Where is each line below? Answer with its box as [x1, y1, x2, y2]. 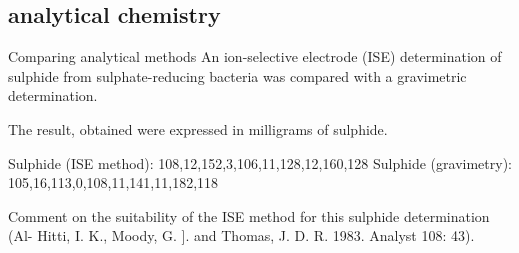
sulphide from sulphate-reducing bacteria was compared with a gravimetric [8, 65, 467, 86]
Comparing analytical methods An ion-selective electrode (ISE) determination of [8, 46, 502, 67]
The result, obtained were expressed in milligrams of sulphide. [8, 118, 388, 139]
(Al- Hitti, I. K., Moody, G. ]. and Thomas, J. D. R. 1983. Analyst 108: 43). [8, 225, 475, 246]
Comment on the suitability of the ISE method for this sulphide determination [8, 205, 490, 226]
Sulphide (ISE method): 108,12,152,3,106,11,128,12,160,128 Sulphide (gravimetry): [8, 152, 512, 173]
